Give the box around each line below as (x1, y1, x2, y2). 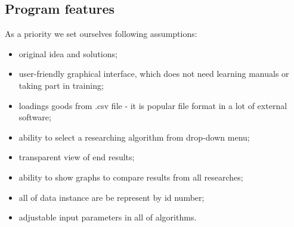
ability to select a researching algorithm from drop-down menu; (18, 130, 250, 143)
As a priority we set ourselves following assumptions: (5, 27, 197, 40)
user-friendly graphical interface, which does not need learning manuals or (18, 67, 289, 80)
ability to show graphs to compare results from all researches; (18, 170, 243, 183)
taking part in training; (18, 79, 104, 91)
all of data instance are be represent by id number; (18, 191, 205, 203)
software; (18, 111, 51, 123)
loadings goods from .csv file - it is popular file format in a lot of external (18, 99, 287, 111)
